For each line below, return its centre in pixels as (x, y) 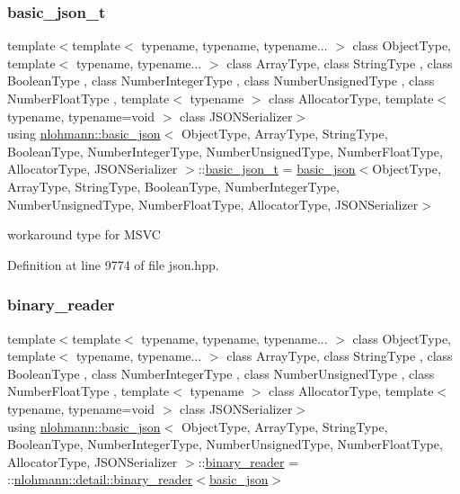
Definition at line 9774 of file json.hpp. (113, 264)
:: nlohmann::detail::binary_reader (100, 479)
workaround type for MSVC (84, 234)
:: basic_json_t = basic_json (277, 169)
